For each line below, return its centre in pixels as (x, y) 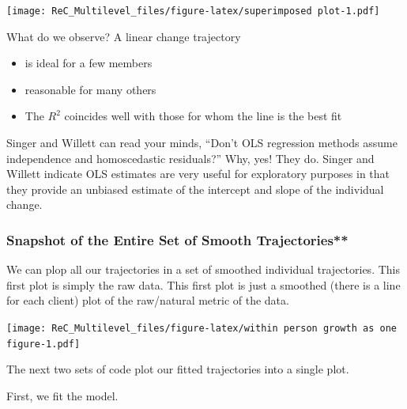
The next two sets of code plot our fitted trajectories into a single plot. (178, 369)
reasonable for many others (90, 89)
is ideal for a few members (89, 63)
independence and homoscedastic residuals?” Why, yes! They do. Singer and (190, 158)
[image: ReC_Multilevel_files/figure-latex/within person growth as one (202, 328)
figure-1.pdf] (43, 344)
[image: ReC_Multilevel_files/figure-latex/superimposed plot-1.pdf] (193, 11)
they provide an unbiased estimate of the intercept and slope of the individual (195, 189)
